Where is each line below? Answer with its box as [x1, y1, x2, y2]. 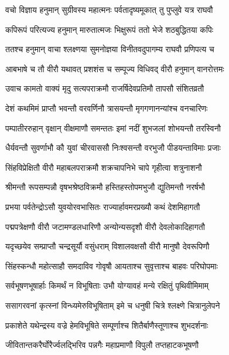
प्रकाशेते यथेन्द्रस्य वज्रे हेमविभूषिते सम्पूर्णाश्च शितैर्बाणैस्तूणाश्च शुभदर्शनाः [5, 319, 209, 331]
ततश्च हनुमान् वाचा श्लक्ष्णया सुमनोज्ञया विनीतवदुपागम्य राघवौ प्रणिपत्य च [5, 43, 214, 55]
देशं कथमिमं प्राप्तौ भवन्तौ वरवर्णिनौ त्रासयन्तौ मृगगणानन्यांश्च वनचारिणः [5, 102, 208, 114]
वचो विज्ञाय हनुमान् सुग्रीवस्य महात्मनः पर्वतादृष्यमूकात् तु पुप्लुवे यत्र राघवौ [5, 4, 213, 15]
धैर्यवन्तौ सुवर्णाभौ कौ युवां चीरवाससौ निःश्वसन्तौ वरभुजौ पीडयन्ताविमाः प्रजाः [5, 141, 221, 154]
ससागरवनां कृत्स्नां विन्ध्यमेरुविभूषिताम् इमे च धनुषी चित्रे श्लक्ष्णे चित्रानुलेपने [5, 299, 220, 311]
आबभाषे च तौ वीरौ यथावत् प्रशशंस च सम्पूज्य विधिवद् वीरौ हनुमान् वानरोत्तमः [5, 62, 224, 75]
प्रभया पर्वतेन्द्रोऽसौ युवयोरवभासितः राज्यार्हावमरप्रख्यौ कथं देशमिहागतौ [5, 200, 200, 212]
